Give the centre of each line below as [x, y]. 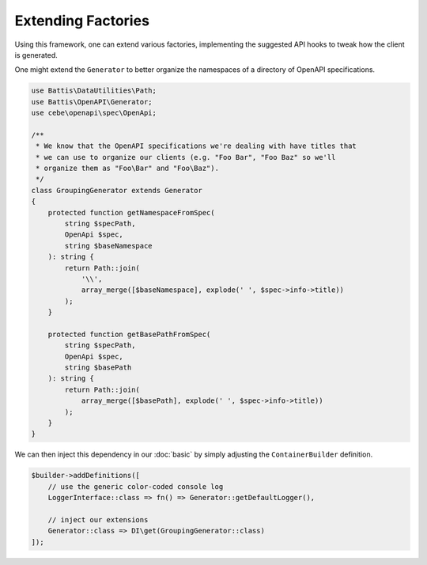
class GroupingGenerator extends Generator [117, 190]
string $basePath [98, 368]
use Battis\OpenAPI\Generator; [92, 102]
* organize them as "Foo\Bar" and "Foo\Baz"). [127, 169]
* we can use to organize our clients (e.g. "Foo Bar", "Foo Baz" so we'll [186, 157]
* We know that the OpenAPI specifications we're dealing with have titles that [196, 146]
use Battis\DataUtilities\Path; [94, 91]
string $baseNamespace [109, 246]
